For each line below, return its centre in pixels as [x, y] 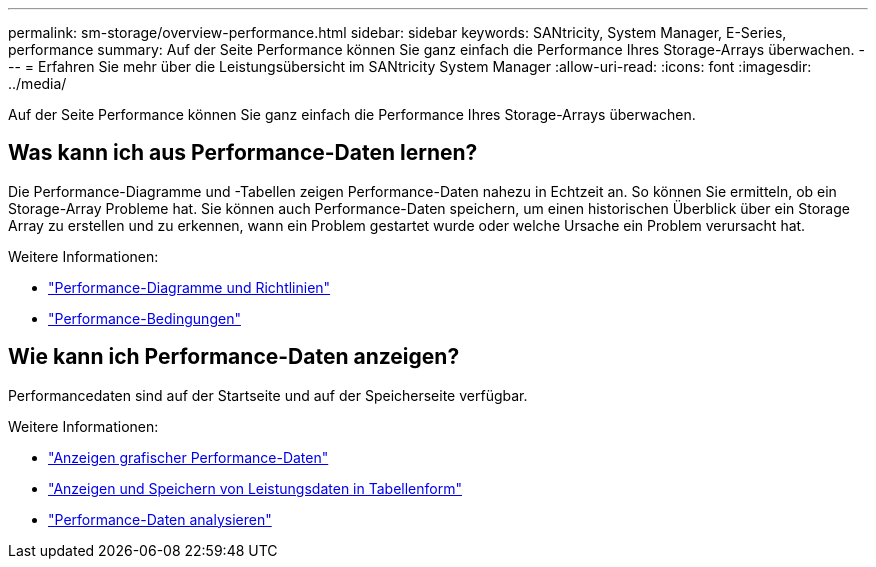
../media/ [37, 83]
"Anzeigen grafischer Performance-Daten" [188, 457]
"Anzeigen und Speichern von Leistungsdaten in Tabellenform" [255, 488]
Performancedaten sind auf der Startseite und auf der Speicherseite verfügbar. [268, 395]
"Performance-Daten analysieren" [160, 519]
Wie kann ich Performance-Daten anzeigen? [234, 357]
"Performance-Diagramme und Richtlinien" [189, 287]
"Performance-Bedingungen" [144, 318]
